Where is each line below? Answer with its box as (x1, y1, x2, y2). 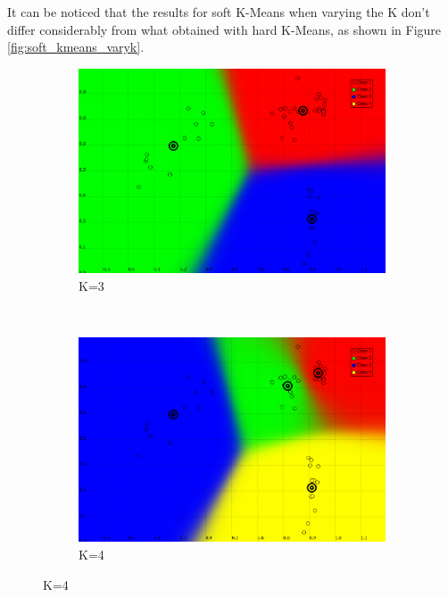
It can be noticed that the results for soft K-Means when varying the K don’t (7, 3, 430, 21)
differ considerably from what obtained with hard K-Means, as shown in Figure (7, 20, 442, 38)
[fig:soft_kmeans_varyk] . (7, 37, 145, 56)
